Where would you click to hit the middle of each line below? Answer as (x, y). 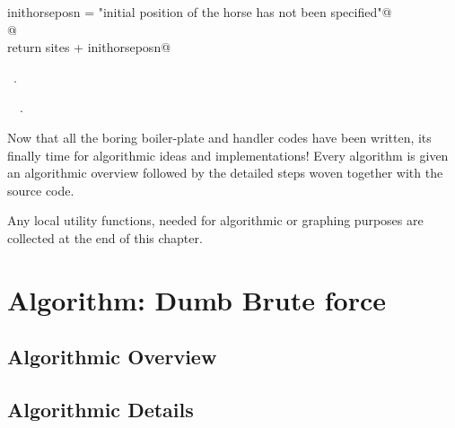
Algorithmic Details (101, 410)
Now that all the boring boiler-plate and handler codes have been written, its (219, 137)
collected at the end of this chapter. (105, 237)
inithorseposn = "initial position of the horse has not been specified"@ (200, 12)
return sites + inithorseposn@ (89, 47)
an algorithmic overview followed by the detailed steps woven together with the (225, 173)
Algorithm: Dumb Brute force (197, 299)
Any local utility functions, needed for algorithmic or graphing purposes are (215, 220)
